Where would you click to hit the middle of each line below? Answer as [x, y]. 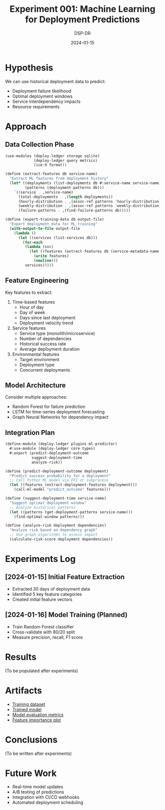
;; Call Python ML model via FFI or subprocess [59, 480]
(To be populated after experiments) [42, 671]
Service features [29, 328]
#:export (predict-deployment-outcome [49, 453]
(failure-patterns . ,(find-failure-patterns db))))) [74, 211]
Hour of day [32, 307]
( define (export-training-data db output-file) [55, 219]
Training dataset [29, 704]
